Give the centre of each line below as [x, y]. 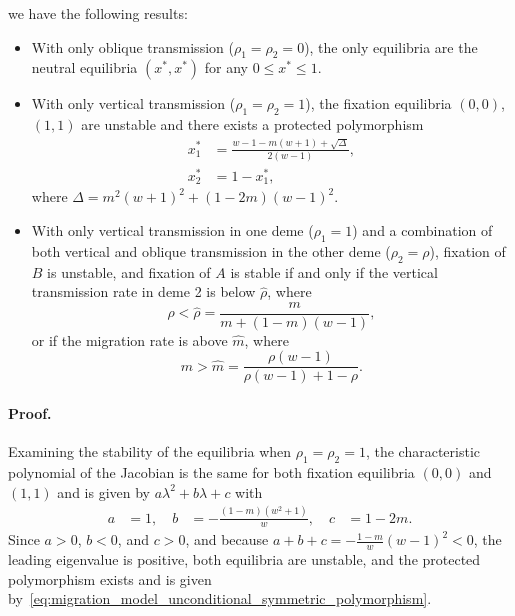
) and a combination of [422, 229]
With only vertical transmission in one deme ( [172, 229]
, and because [227, 539]
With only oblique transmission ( [132, 46]
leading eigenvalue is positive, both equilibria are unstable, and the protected [244, 559]
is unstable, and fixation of [129, 271]
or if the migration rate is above [129, 339]
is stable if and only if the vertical [334, 271]
